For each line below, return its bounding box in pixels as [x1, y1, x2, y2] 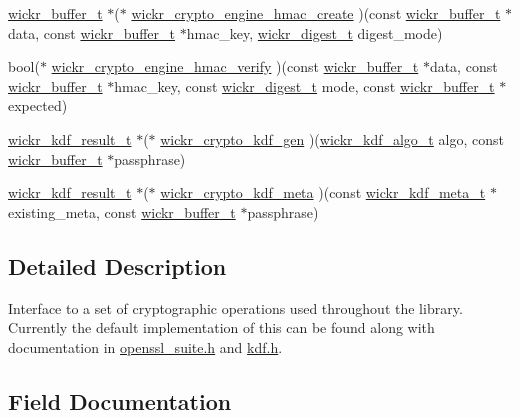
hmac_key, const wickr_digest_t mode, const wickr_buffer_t [114, 75, 495, 96]
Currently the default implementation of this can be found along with [8, 317, 435, 338]
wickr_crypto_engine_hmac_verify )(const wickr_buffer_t [51, 56, 419, 77]
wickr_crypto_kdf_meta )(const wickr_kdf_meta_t [160, 182, 486, 203]
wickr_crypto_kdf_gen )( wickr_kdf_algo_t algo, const [160, 128, 504, 149]
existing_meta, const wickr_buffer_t [8, 201, 236, 222]
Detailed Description [8, 250, 227, 281]
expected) [8, 95, 68, 116]
